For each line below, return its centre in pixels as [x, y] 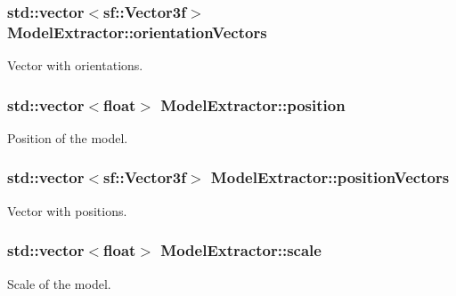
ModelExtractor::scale [241, 250]
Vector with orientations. [75, 65]
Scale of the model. [59, 283]
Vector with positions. [67, 210]
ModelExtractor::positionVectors [330, 177]
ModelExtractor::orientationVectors [137, 32]
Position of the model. [68, 137]
